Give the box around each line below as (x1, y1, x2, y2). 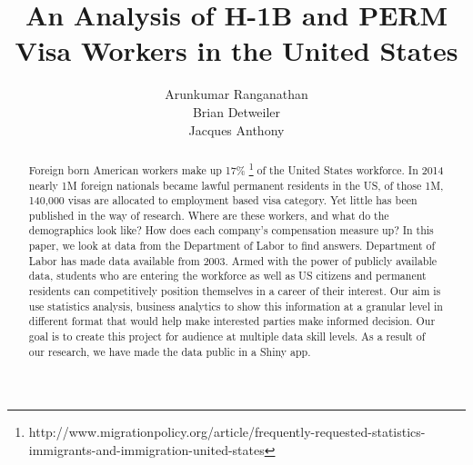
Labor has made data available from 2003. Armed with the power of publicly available (28, 252, 438, 268)
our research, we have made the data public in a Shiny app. (28, 343, 311, 359)
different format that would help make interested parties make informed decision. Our (28, 313, 436, 329)
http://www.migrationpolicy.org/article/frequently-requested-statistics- (28, 422, 426, 441)
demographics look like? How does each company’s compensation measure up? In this (28, 223, 434, 238)
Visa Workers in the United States (15, 32, 458, 69)
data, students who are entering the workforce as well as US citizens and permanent (28, 268, 427, 283)
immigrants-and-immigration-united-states (28, 440, 265, 459)
